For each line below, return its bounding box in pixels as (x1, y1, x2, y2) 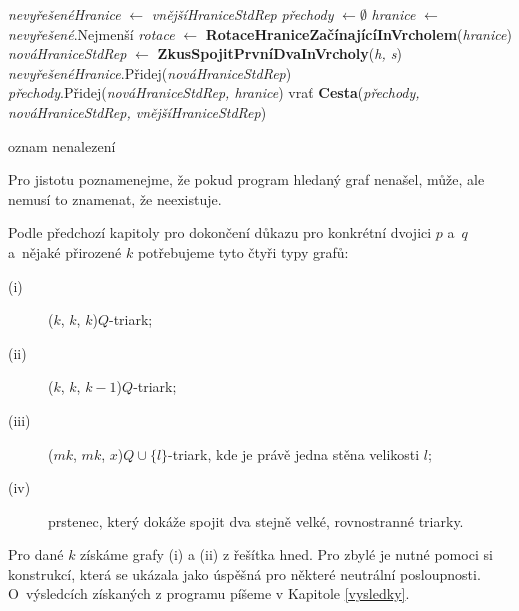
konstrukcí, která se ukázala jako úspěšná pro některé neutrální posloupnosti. (8, 563, 481, 584)
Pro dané (8, 544, 64, 565)
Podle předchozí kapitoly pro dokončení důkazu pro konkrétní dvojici (8, 222, 432, 243)
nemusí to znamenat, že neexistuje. (8, 188, 222, 209)
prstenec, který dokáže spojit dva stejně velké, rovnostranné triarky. (48, 510, 464, 531)
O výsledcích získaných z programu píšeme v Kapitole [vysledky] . (8, 583, 410, 604)
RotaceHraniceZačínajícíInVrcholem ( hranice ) (205, 23, 512, 44)
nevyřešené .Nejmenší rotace (8, 23, 175, 44)
